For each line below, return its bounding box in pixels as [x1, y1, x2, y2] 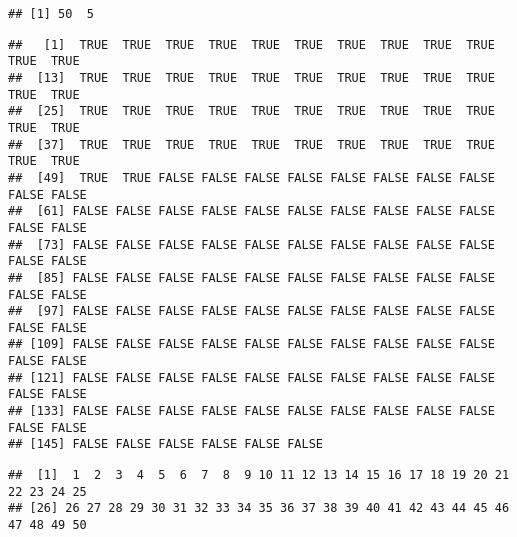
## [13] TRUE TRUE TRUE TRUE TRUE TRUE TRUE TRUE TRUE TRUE [8, 70, 495, 85]
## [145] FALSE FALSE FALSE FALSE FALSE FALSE [8, 437, 323, 452]
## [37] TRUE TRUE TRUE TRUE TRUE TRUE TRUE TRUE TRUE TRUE [8, 137, 495, 152]
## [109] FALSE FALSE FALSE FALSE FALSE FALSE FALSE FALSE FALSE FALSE [8, 337, 495, 352]
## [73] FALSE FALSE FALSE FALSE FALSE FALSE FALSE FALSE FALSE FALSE [8, 237, 495, 252]
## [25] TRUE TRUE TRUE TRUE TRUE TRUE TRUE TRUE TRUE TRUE [8, 104, 495, 119]
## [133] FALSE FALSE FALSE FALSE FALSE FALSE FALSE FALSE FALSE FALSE [8, 404, 495, 419]
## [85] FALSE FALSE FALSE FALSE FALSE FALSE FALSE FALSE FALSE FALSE [8, 270, 495, 285]
